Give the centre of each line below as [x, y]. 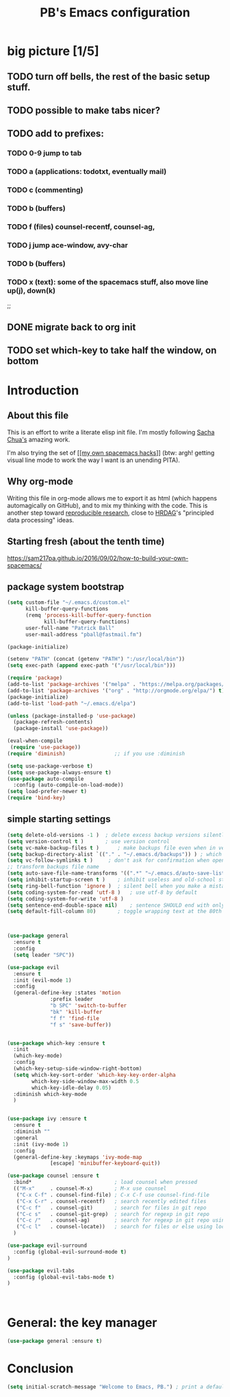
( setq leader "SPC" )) [44, 955]
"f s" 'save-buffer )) [81, 1025]
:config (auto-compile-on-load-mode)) [69, 785]
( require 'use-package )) [45, 748]
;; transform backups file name [53, 867]
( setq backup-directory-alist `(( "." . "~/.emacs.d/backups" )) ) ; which [115, 854]
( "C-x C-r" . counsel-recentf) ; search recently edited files [111, 1201]
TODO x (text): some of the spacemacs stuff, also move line [108, 282]
